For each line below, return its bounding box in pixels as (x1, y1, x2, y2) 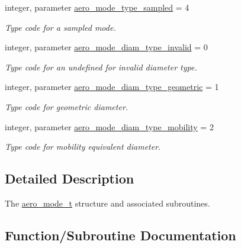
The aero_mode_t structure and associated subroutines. (5, 197, 210, 209)
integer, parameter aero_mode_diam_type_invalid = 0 (5, 41, 208, 53)
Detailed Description (5, 169, 134, 188)
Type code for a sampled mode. (5, 21, 116, 33)
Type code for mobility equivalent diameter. (5, 140, 161, 153)
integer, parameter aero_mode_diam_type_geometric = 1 (5, 80, 219, 93)
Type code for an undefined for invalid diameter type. (5, 60, 197, 73)
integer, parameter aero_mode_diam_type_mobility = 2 (5, 120, 214, 133)
